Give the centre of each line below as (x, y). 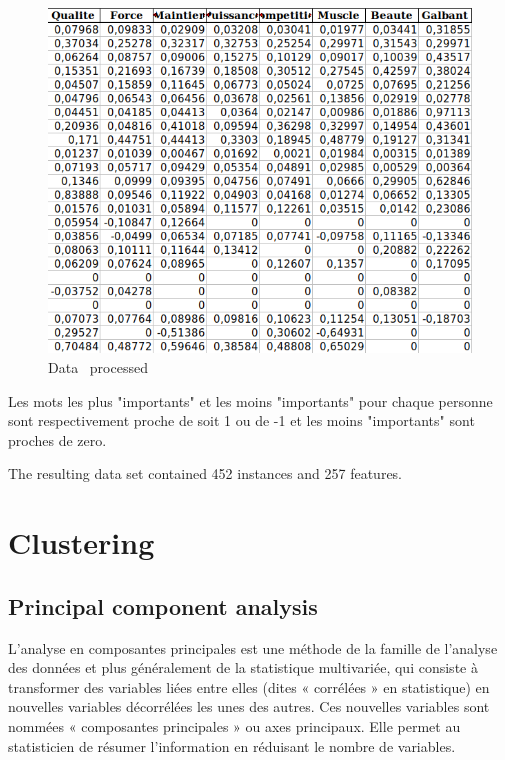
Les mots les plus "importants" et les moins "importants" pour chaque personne (250, 400)
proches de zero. (57, 439)
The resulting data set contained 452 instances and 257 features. (205, 473)
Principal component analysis (163, 605)
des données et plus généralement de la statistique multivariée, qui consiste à (243, 667)
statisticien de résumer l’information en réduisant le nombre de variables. (232, 745)
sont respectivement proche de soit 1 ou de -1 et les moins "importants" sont (241, 420)
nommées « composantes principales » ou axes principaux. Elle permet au (234, 725)
